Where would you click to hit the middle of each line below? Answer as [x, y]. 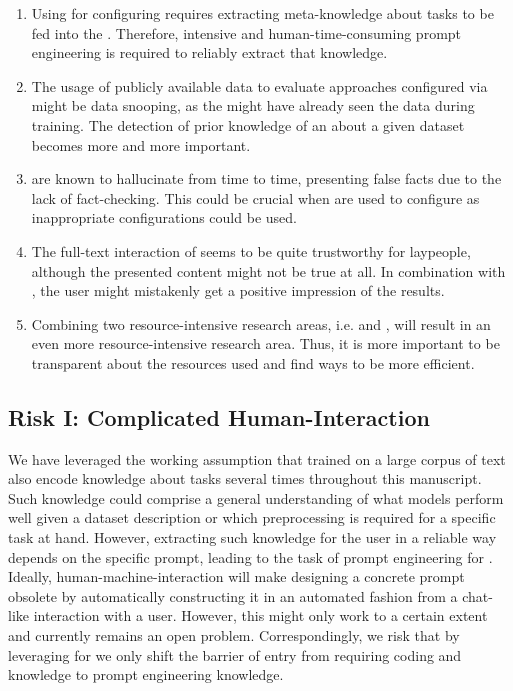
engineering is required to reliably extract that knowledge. [209, 52]
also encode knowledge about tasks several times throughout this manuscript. [245, 478]
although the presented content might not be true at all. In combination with [268, 270]
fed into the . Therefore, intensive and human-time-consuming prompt [246, 32]
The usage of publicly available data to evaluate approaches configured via [259, 85]
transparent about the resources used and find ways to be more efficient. [253, 362]
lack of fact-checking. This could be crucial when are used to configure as [255, 197]
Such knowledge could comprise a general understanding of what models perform [256, 497]
